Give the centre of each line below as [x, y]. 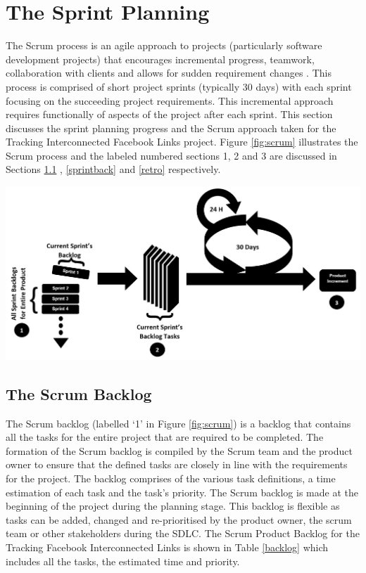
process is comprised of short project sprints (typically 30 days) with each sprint [179, 86]
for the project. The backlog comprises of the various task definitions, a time [171, 478]
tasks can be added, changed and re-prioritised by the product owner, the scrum [179, 519]
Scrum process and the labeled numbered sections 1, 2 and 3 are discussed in [171, 155]
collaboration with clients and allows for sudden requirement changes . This [169, 73]
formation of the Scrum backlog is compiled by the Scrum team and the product [179, 450]
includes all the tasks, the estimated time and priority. [123, 561]
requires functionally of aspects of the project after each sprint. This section [169, 114]
